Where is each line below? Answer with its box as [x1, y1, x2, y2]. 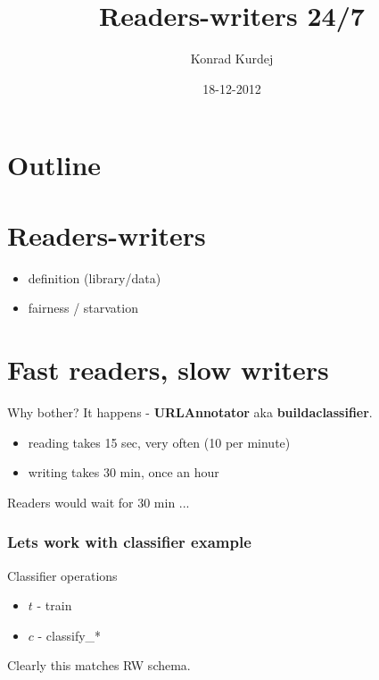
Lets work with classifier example [7, 531, 251, 553]
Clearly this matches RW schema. [7, 656, 191, 675]
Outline [7, 147, 102, 183]
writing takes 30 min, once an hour [28, 463, 219, 482]
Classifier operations [7, 566, 118, 584]
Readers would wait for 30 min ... [7, 492, 190, 511]
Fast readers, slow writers [7, 351, 329, 387]
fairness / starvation [28, 298, 138, 317]
